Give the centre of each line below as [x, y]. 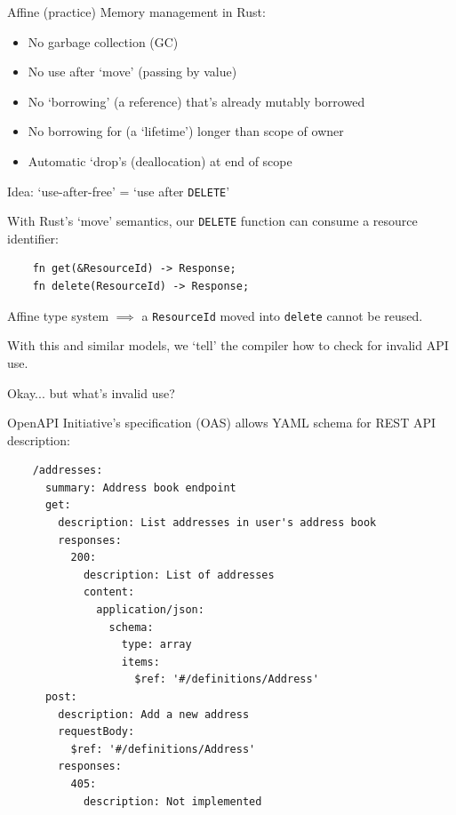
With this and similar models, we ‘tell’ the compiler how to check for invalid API [228, 345]
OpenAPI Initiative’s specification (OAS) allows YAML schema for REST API [221, 423]
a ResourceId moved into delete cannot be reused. [282, 315]
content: [109, 592]
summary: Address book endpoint [140, 487]
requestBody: [96, 732]
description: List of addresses [179, 575]
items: [140, 662]
